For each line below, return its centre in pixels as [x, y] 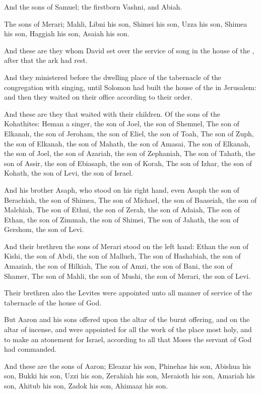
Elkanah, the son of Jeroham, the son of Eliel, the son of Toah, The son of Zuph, [129, 133]
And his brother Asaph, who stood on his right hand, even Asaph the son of [122, 189]
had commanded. [30, 349]
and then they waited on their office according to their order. [98, 97]
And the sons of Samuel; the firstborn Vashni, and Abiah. [93, 7]
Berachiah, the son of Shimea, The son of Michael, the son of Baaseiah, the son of [130, 200]
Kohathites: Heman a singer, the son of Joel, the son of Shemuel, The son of [122, 124]
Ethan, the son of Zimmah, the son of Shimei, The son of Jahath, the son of [121, 219]
